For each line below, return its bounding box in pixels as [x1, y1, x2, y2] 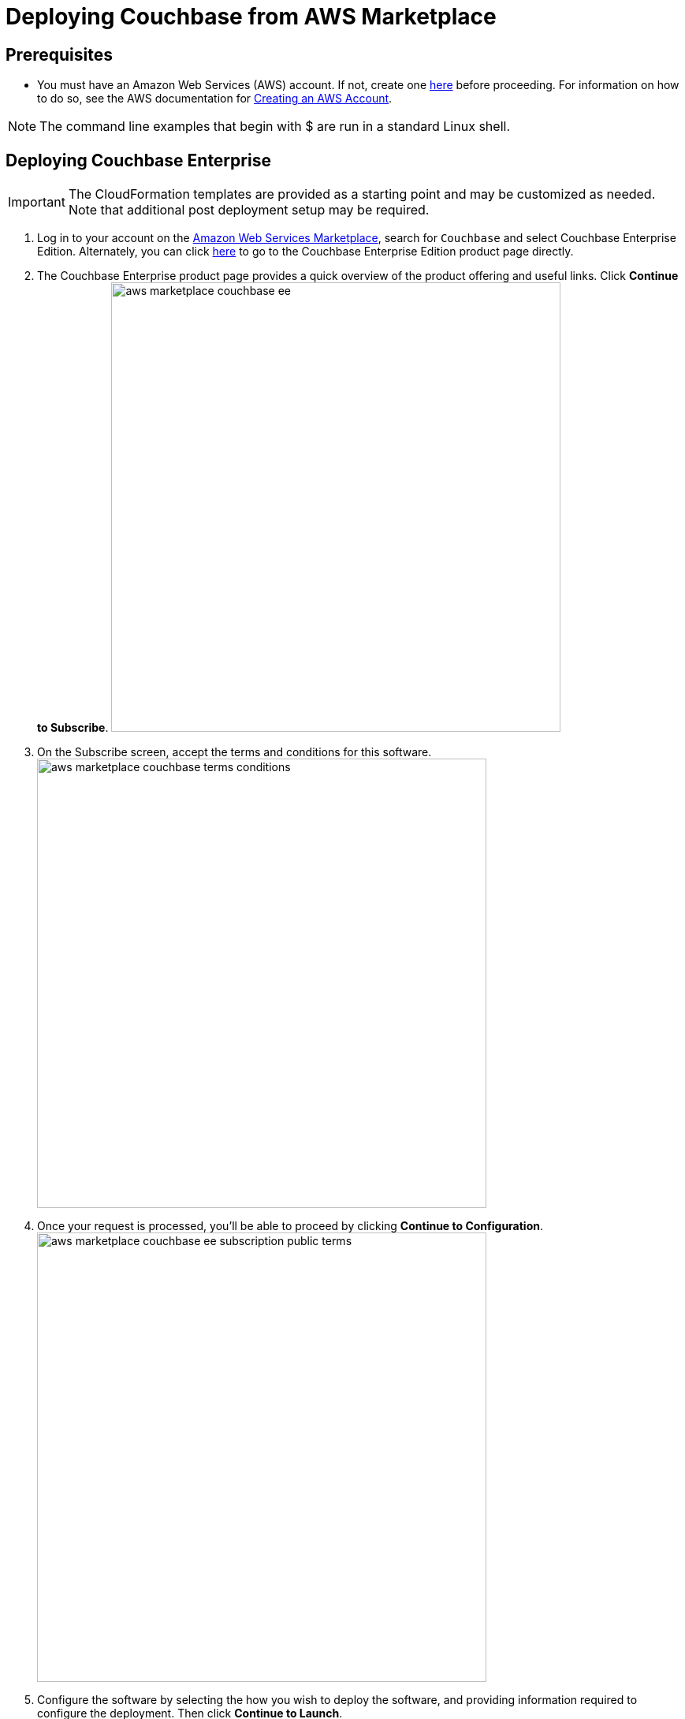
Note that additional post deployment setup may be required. [68, 202, 430, 218]
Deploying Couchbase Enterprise [6, 150, 271, 170]
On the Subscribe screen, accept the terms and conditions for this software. [37, 745, 432, 759]
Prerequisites [6, 44, 113, 65]
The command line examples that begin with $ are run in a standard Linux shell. [39, 118, 510, 135]
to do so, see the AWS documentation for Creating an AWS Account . [37, 91, 393, 106]
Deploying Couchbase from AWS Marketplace [6, 3, 497, 30]
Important [8, 194, 65, 211]
